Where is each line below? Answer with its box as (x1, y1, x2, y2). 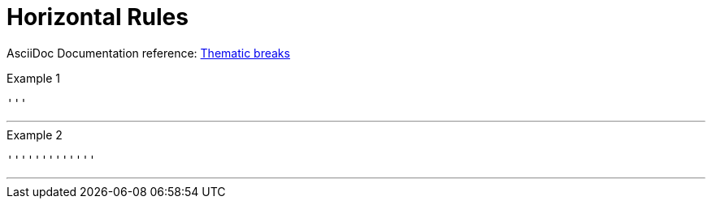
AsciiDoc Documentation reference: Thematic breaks (7, 45, 290, 60)
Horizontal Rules (7, 3, 189, 31)
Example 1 (7, 70, 60, 85)
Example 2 (7, 127, 63, 142)
